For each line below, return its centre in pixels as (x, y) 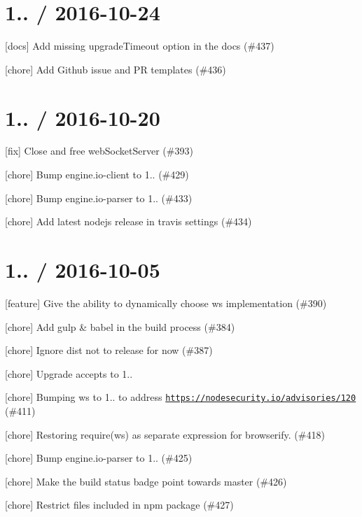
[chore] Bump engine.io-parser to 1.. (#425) (99, 458)
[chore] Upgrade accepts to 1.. (69, 373)
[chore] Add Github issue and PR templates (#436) (116, 69)
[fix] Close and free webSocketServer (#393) (99, 151)
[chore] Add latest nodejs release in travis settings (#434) (128, 221)
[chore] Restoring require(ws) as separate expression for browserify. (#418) (165, 434)
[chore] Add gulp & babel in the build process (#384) (120, 326)
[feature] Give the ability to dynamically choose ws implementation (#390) (166, 303)
